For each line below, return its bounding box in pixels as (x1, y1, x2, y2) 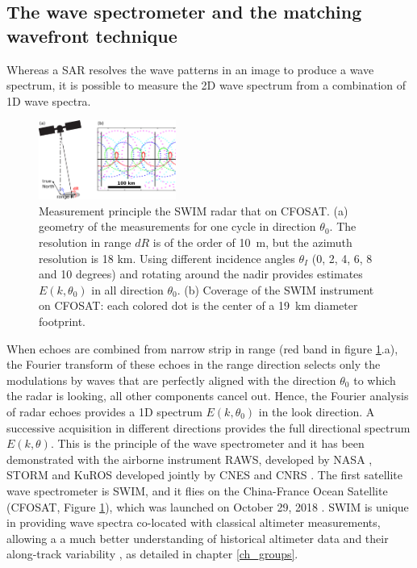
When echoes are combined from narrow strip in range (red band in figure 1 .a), (6, 340, 398, 357)
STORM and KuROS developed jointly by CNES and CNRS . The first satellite (6, 466, 403, 483)
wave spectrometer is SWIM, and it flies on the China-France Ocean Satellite (6, 482, 388, 499)
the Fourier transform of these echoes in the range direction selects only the (6, 356, 381, 373)
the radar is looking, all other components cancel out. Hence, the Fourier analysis (6, 387, 409, 404)
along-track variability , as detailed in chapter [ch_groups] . (6, 545, 298, 562)
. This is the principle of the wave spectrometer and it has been (50, 435, 365, 452)
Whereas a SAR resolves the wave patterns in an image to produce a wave (6, 61, 374, 77)
